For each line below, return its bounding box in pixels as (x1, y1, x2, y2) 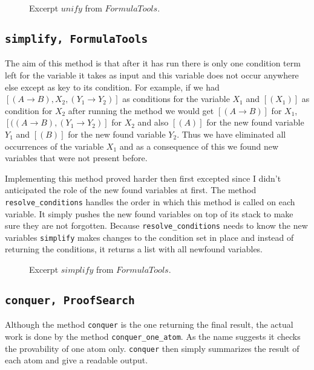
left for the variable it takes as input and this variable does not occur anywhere (5, 68, 299, 81)
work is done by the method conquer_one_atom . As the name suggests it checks (5, 330, 301, 343)
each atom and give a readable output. (5, 354, 148, 366)
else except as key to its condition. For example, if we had (5, 80, 220, 93)
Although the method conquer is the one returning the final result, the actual (5, 318, 293, 331)
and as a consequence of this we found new (119, 139, 279, 152)
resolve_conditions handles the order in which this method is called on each (5, 195, 295, 208)
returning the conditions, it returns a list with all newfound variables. (5, 243, 263, 255)
